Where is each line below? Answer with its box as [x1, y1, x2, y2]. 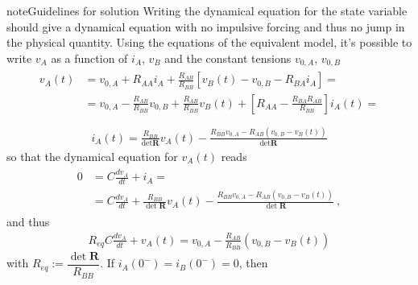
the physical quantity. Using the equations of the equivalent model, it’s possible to [6, 34, 412, 51]
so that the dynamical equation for [6, 147, 178, 164]
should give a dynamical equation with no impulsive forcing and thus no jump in [6, 18, 405, 35]
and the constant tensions [164, 49, 292, 66]
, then [238, 254, 268, 271]
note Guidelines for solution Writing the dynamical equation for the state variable [6, 2, 408, 19]
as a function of [51, 49, 128, 66]
